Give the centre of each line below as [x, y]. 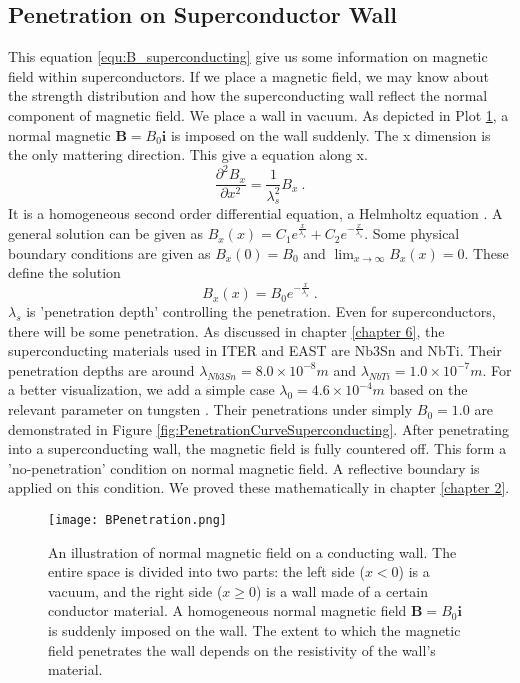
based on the [428, 389]
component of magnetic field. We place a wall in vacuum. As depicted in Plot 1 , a [258, 114]
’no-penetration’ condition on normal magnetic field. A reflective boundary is [244, 467]
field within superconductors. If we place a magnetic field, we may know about [248, 75]
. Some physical [412, 233]
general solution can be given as [106, 233]
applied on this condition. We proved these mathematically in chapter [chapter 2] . [259, 487]
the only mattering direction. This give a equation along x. [188, 154]
